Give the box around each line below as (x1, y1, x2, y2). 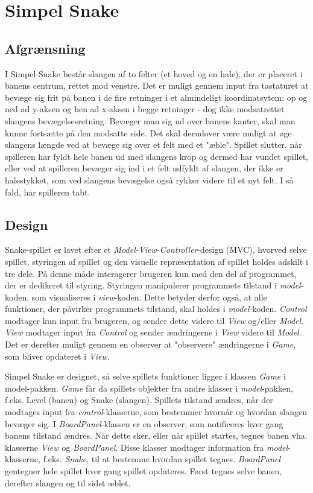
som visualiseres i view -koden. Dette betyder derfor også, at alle (31, 290, 267, 303)
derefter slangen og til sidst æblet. (5, 476, 131, 489)
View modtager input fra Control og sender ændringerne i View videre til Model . (5, 326, 302, 339)
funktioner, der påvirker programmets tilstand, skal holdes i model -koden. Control (5, 302, 307, 315)
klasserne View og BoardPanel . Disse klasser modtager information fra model (5, 441, 288, 453)
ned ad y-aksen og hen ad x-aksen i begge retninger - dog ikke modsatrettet (5, 103, 285, 115)
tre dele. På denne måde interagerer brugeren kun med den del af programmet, (5, 267, 297, 279)
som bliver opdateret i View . (5, 349, 110, 362)
